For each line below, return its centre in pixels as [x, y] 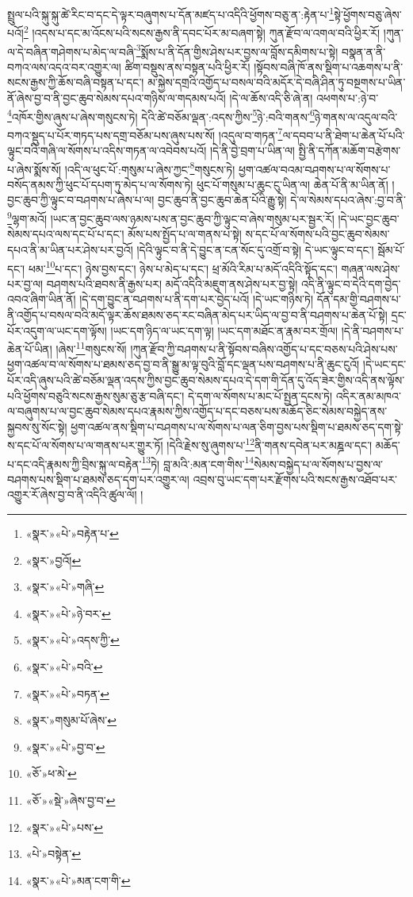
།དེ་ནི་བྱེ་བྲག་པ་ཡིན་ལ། [252, 151]
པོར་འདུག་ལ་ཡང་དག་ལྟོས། [57, 330]
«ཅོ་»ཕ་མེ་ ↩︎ [51, 773]
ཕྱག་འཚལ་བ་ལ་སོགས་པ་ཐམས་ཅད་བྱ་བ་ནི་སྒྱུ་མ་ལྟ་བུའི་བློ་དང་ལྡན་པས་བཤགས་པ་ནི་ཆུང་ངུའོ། [184, 364]
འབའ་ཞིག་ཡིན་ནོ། [42, 299]
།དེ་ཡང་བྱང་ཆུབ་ [369, 218]
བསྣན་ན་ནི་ [363, 51]
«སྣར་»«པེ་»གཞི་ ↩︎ [65, 587]
